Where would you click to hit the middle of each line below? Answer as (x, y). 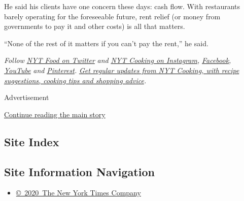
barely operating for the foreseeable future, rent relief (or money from (112, 16)
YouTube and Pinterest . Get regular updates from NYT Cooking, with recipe (122, 70)
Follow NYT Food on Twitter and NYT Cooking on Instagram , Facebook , (118, 60)
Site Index (32, 141)
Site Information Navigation (79, 171)
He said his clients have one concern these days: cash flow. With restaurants (122, 6)
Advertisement (27, 97)
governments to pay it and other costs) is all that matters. (95, 26)
